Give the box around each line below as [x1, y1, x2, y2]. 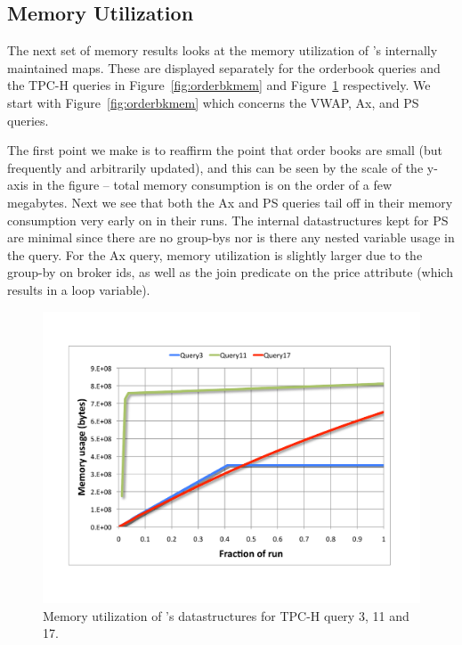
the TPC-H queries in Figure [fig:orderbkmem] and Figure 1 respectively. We [7, 76, 431, 94]
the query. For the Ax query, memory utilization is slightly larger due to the [7, 245, 423, 264]
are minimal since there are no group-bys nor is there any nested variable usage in [7, 228, 455, 247]
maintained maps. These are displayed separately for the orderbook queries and [7, 58, 441, 77]
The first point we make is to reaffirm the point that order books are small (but [7, 141, 442, 159]
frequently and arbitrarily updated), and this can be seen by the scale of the [7, 158, 424, 176]
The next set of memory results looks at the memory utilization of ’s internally [7, 41, 438, 60]
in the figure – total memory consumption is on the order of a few [32, 176, 393, 194]
